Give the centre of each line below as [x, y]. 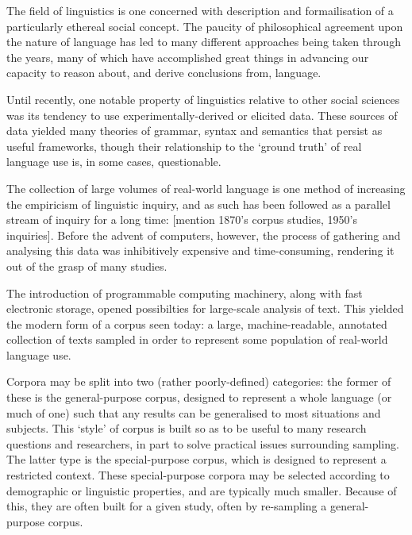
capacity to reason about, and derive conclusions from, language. [164, 73]
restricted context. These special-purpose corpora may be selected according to [198, 475]
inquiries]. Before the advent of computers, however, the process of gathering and [204, 235]
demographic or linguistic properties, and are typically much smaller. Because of [202, 490]
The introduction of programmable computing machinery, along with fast [185, 293]
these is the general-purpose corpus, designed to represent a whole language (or [199, 397]
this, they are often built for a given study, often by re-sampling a [167, 506]
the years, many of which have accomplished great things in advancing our [188, 57]
